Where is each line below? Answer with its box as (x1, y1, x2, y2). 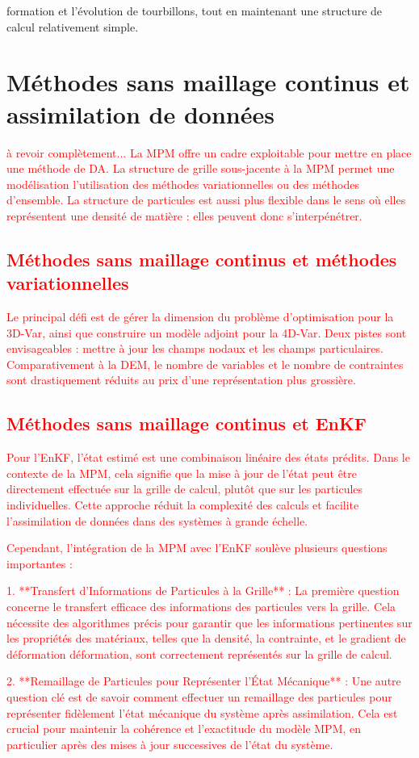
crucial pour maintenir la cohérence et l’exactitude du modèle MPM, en (6, 720, 362, 737)
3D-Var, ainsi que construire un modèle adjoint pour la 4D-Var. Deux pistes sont (6, 324, 407, 341)
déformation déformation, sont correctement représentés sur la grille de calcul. (6, 645, 392, 662)
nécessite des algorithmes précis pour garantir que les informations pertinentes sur (6, 614, 413, 630)
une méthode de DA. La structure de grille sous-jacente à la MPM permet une (6, 160, 395, 177)
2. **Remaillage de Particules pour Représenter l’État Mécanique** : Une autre (6, 672, 401, 689)
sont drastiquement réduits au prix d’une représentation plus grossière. (6, 371, 356, 388)
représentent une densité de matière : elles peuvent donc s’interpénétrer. (6, 207, 362, 224)
